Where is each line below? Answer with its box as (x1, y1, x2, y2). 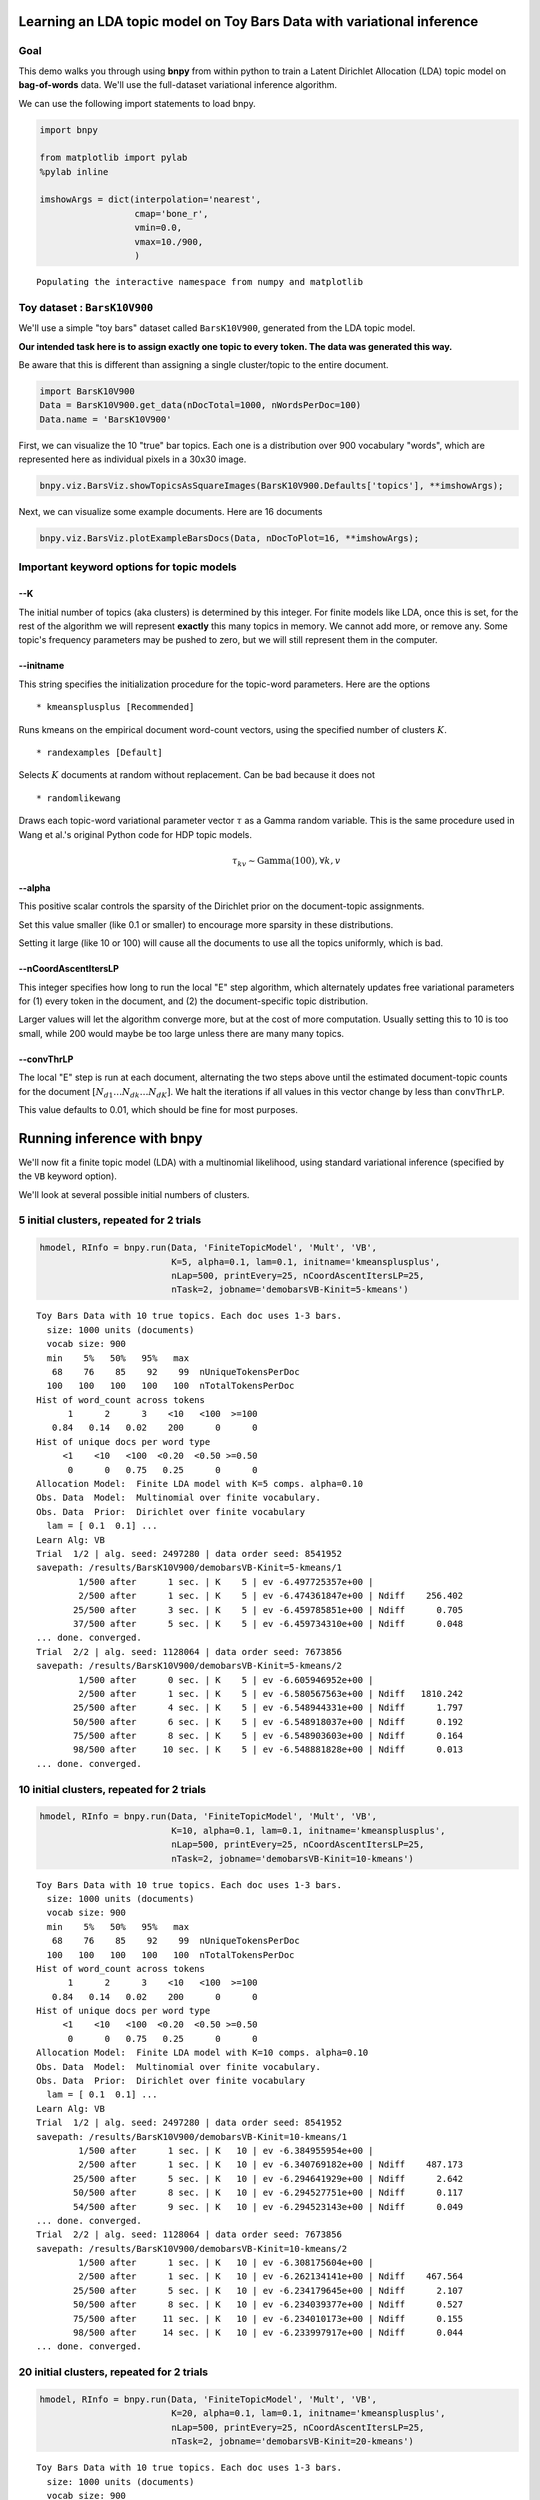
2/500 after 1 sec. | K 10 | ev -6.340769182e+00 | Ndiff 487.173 (78, 2159, 464, 2170)
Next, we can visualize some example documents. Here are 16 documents (18, 506, 323, 518)
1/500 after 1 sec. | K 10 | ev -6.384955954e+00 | (78, 2145, 374, 2156)
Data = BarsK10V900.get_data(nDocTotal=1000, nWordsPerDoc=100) (39, 400, 362, 411)
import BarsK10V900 (39, 385, 135, 397)
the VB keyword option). (18, 1170, 117, 1182)
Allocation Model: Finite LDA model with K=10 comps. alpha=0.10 (36, 2047, 369, 2059)
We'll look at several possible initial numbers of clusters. (18, 1188, 250, 1200)
